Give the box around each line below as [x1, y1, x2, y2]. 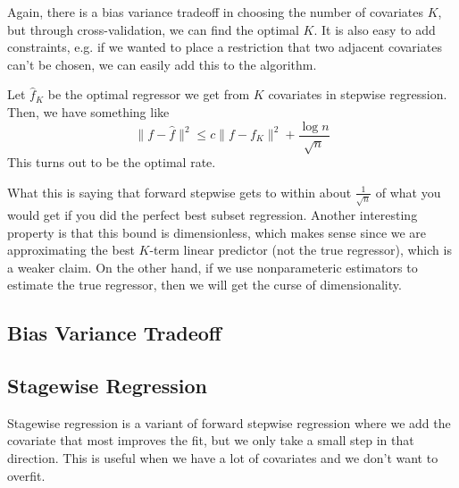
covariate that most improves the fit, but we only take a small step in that [7, 431, 414, 450]
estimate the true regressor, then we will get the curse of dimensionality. [7, 275, 402, 294]
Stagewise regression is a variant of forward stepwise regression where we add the [7, 413, 451, 432]
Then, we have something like [7, 102, 170, 121]
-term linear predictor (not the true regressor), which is [149, 240, 452, 259]
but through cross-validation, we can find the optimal [7, 20, 299, 38]
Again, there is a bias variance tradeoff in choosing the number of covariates [7, 3, 423, 21]
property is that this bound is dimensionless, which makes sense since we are [7, 223, 427, 241]
